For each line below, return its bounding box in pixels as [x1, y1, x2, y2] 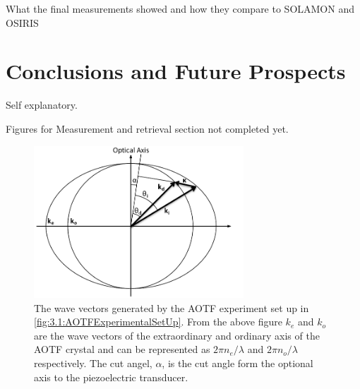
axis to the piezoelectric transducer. [34, 369, 188, 384]
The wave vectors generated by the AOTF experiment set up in [34, 300, 309, 315]
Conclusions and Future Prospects [6, 56, 346, 85]
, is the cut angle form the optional [162, 356, 313, 371]
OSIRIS [6, 15, 39, 30]
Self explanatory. [6, 97, 78, 112]
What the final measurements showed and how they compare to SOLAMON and [6, 1, 354, 16]
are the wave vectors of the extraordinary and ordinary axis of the [34, 328, 320, 342]
